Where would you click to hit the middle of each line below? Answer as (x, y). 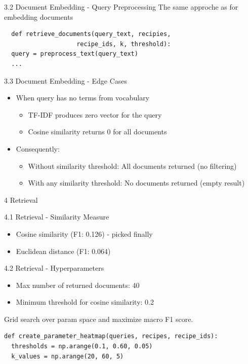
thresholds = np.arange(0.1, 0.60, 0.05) (82, 347)
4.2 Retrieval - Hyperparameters (54, 268)
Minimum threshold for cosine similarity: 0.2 (85, 302)
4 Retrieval (21, 199)
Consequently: (38, 148)
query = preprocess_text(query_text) (75, 54)
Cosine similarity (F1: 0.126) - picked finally (84, 233)
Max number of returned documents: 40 (78, 285)
